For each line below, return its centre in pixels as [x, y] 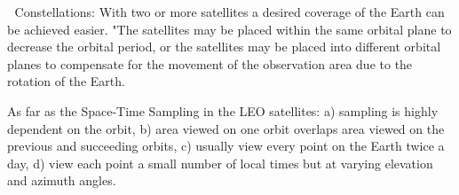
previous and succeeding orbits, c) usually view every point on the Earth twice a [226, 146]
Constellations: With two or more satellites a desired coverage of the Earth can [229, 12]
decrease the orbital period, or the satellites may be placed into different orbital [224, 47]
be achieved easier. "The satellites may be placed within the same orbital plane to [229, 29]
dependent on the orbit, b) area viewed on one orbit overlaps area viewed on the [226, 128]
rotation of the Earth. [66, 81]
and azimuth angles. [62, 180]
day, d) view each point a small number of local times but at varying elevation [220, 163]
